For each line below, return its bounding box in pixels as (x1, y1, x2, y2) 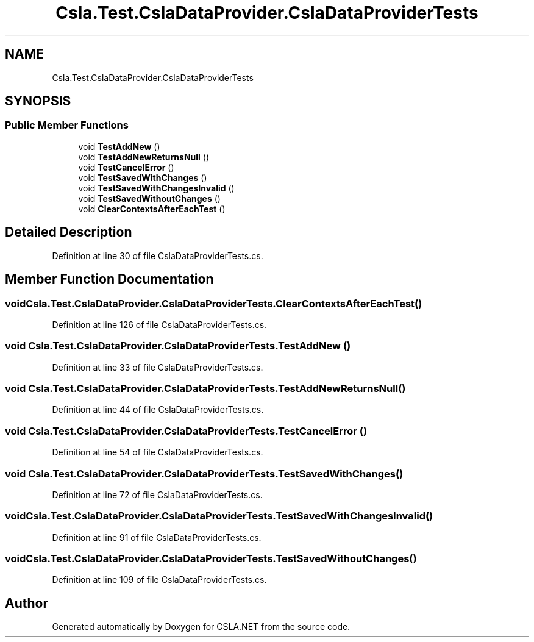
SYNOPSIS (5, 93, 71, 109)
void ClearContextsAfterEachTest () (78, 203, 226, 214)
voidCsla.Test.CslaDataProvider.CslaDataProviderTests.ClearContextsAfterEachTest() (5, 297, 422, 310)
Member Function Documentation (5, 271, 214, 287)
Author (5, 595, 48, 611)
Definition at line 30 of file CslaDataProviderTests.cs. (52, 250, 263, 261)
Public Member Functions (5, 119, 129, 132)
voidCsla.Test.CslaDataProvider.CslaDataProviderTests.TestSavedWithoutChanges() (5, 552, 417, 565)
